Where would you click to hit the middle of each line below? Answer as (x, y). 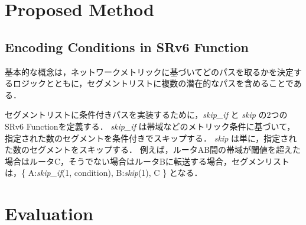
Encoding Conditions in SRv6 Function (127, 46)
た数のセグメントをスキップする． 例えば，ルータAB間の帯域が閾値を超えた (153, 150)
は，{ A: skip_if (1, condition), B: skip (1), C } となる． (104, 173)
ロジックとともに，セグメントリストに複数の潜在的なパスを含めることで (153, 83)
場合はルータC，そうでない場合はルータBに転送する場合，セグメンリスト (147, 161)
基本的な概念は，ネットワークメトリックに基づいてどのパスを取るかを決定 (149, 71)
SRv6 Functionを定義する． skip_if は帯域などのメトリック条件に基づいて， (150, 126)
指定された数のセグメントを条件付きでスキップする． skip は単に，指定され (151, 138)
